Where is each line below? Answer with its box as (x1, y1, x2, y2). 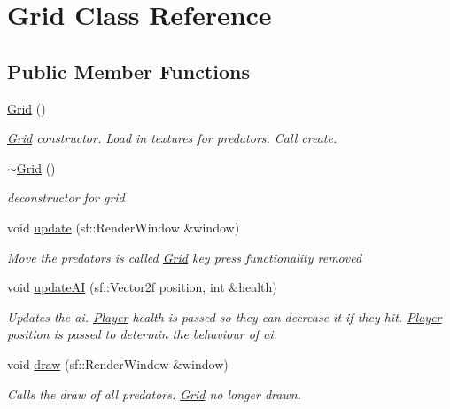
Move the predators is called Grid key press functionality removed (7, 248, 362, 266)
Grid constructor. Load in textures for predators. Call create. (7, 129, 337, 147)
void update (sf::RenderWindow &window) (7, 217, 240, 236)
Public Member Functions (7, 57, 250, 84)
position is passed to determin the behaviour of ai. (7, 325, 277, 343)
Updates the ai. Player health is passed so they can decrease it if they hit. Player (7, 307, 442, 326)
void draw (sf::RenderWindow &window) (7, 354, 229, 373)
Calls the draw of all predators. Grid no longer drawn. (7, 384, 301, 403)
